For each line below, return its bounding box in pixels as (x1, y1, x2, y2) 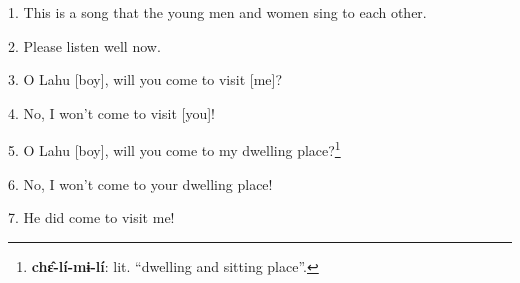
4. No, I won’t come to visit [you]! (8, 102, 215, 123)
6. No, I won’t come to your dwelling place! (8, 173, 273, 194)
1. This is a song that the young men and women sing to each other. (8, 2, 427, 22)
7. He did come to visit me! (8, 207, 175, 228)
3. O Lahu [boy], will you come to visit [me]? (8, 69, 283, 90)
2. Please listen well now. (8, 35, 161, 56)
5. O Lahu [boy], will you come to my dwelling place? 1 (8, 137, 341, 161)
